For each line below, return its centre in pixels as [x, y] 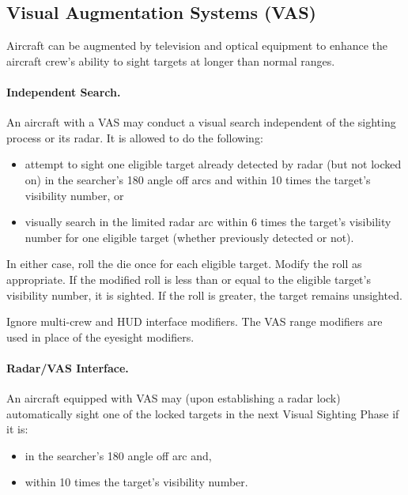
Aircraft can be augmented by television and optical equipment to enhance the [197, 45]
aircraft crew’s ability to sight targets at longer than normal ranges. [171, 60]
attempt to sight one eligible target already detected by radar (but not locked [213, 164]
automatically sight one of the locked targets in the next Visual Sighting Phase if [203, 413]
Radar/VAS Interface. [68, 367]
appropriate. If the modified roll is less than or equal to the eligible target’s [189, 279]
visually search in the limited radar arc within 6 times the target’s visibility [208, 222]
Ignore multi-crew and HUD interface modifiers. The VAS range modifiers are [195, 321]
